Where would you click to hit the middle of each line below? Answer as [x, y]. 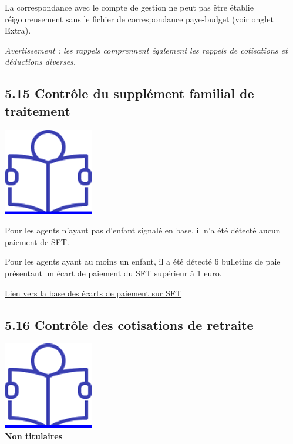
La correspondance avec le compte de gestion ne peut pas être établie [129, 7]
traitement [38, 110]
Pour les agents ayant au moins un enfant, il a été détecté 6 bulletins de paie [143, 261]
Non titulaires [34, 435]
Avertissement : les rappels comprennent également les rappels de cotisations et [146, 50]
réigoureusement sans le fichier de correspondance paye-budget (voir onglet [139, 19]
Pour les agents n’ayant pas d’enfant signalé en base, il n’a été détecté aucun [143, 230]
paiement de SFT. [37, 241]
